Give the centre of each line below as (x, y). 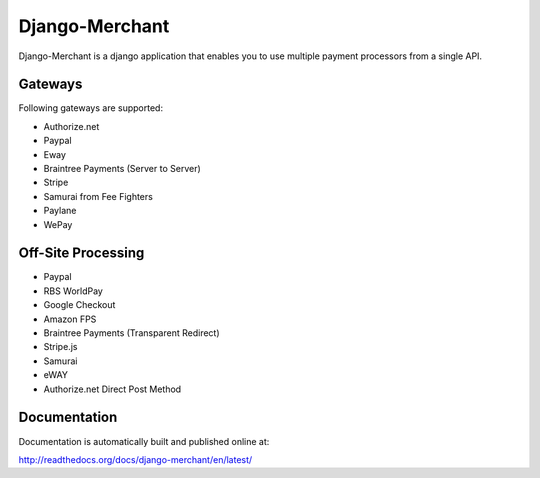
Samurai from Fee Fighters (98, 196)
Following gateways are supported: (91, 108)
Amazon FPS (70, 319)
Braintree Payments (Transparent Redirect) (131, 333)
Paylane (60, 211)
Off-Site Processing (81, 253)
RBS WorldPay (73, 291)
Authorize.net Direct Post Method (112, 389)
